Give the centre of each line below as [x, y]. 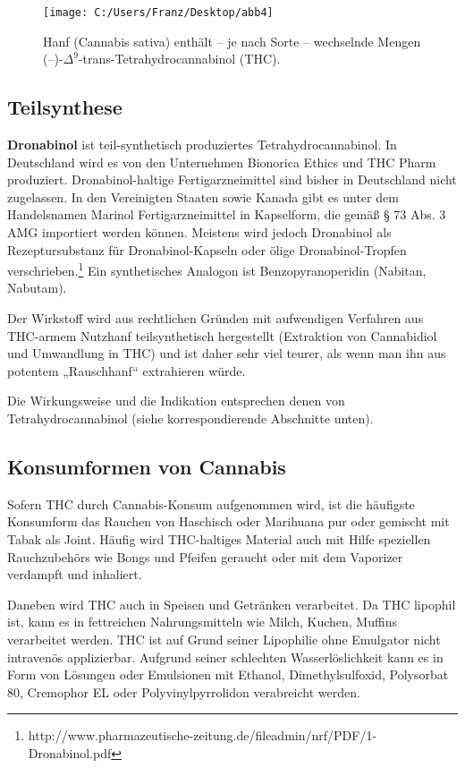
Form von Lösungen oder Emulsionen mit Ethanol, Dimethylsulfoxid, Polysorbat [228, 674]
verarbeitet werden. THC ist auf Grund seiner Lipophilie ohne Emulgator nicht [224, 639]
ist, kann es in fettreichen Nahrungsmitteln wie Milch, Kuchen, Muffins [202, 622]
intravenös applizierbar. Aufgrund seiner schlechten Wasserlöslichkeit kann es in [225, 657]
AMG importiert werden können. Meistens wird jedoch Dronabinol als [199, 232]
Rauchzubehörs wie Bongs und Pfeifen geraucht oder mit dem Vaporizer [205, 556]
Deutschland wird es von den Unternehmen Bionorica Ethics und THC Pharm [222, 162]
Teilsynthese [65, 107]
